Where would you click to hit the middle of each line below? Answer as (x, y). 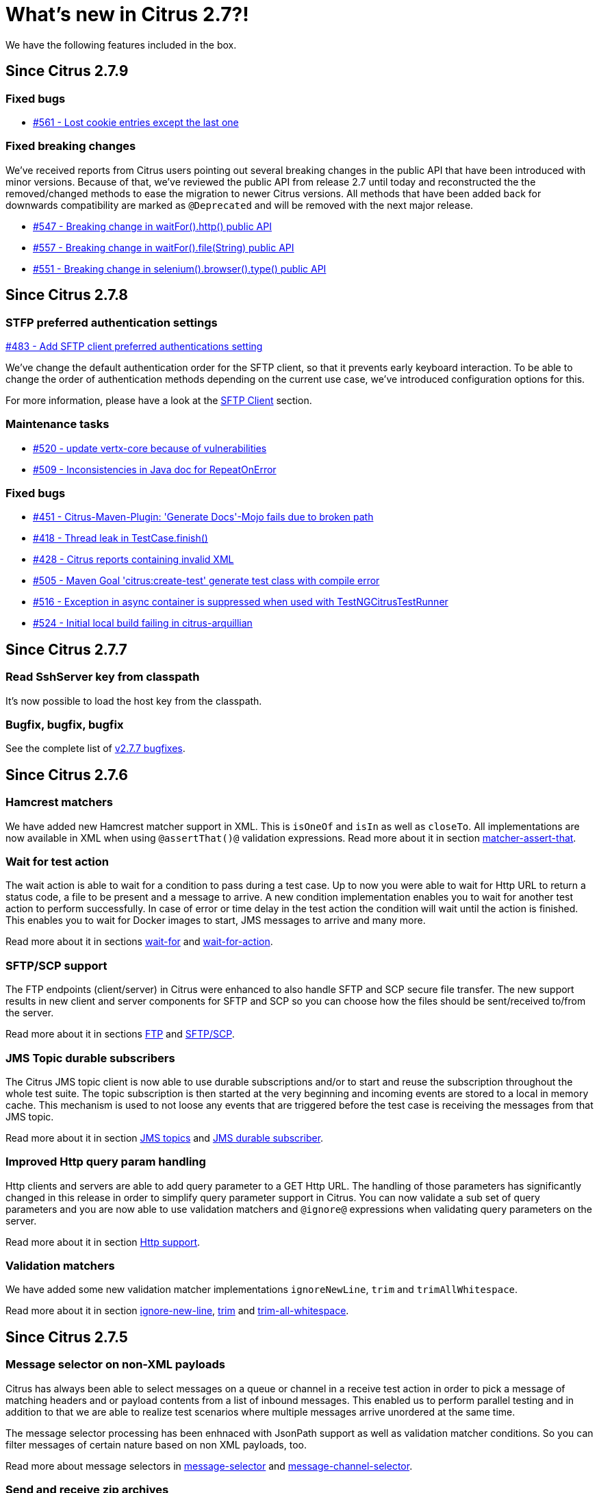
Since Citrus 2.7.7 (66, 649)
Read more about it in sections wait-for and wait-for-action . (139, 942)
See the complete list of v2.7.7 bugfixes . (95, 749)
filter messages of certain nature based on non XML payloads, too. (156, 1444)
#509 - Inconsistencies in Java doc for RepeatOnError (155, 469)
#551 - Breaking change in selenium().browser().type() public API (180, 268)
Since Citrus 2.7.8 (67, 295)
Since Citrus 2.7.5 (67, 1337)
